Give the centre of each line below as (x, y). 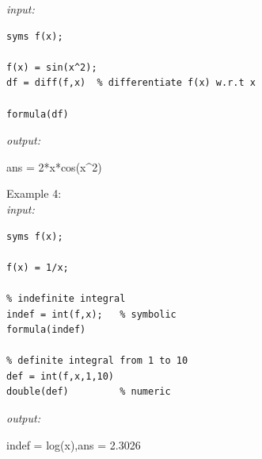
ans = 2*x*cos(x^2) (54, 166)
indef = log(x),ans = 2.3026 (74, 444)
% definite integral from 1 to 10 (97, 361)
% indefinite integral (66, 298)
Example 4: (34, 193)
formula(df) (38, 114)
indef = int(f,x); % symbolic (91, 314)
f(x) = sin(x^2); (52, 67)
